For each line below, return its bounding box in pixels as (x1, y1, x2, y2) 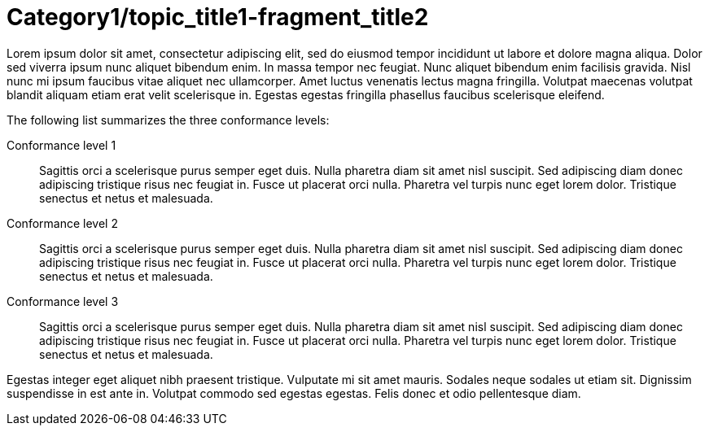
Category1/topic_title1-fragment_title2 (7, 3, 429, 31)
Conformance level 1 (7, 137, 116, 152)
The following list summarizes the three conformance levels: (7, 112, 330, 127)
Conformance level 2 (7, 216, 118, 230)
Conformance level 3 (7, 294, 119, 308)
